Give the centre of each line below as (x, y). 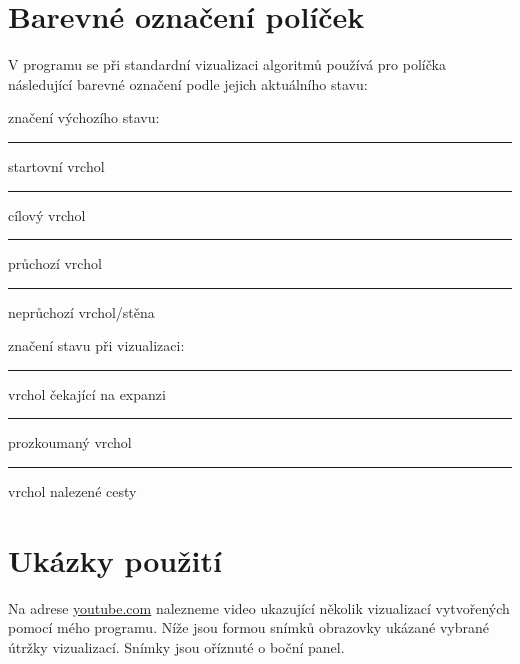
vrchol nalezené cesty (72, 491)
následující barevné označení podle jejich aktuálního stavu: (188, 83)
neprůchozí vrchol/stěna (81, 311)
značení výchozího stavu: (84, 117)
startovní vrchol (56, 165)
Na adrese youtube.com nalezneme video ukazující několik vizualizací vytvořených (259, 607)
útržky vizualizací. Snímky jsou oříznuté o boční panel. (176, 646)
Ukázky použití (115, 559)
